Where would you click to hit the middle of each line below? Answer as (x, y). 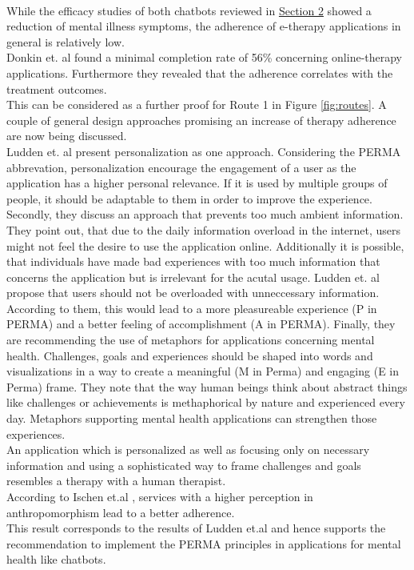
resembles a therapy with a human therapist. (116, 481)
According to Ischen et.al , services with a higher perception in (160, 496)
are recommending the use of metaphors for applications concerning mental (191, 340)
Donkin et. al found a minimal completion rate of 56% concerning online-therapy (205, 57)
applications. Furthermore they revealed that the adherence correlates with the (200, 72)
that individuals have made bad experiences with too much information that (193, 261)
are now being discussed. (67, 136)
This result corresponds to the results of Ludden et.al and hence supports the (196, 528)
